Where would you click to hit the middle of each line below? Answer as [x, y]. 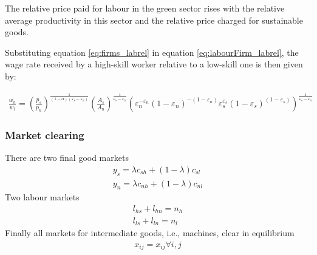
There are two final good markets [67, 158]
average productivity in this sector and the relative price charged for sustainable [154, 20]
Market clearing [45, 134]
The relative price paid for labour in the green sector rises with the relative [145, 8]
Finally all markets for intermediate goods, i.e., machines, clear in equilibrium [150, 232]
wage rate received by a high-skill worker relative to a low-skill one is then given [154, 64]
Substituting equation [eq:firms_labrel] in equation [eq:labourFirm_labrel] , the [152, 52]
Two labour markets [42, 197]
